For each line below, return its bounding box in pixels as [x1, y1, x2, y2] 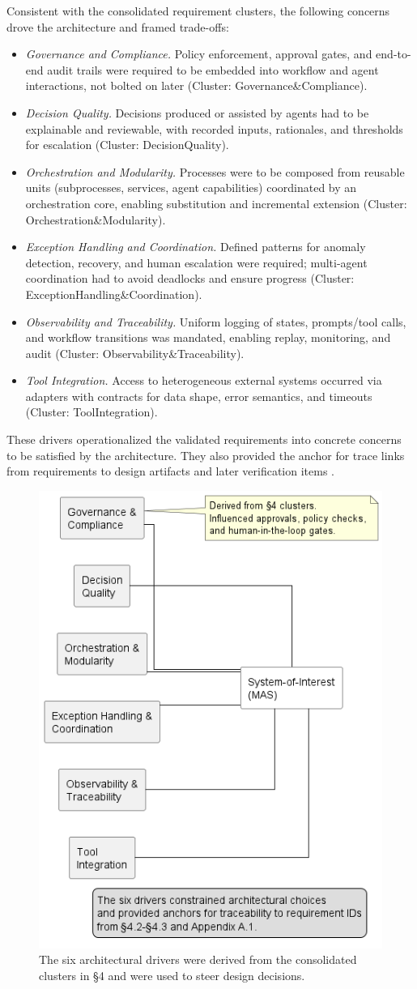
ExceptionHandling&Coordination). [25, 285, 202, 302]
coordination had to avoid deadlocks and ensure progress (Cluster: [25, 270, 355, 287]
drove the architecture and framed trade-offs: [6, 18, 229, 35]
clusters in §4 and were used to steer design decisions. [39, 966, 305, 983]
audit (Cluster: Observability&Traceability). [25, 344, 245, 361]
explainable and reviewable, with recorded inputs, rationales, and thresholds [25, 120, 403, 137]
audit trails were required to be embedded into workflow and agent [47, 61, 379, 78]
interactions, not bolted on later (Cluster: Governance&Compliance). [25, 77, 368, 94]
